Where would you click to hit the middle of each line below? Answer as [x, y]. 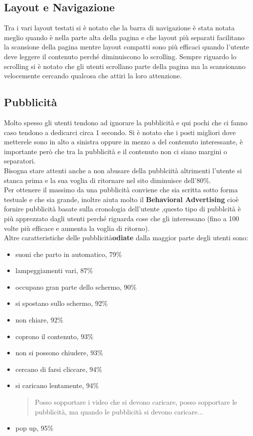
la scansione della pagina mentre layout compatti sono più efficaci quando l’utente [126, 47]
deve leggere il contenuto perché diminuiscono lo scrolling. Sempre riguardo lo [120, 56]
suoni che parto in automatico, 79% [69, 254]
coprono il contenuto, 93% [54, 336]
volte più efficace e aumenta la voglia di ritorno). [77, 228]
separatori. [20, 161]
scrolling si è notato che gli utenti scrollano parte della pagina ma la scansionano [125, 66]
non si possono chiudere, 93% [59, 353]
